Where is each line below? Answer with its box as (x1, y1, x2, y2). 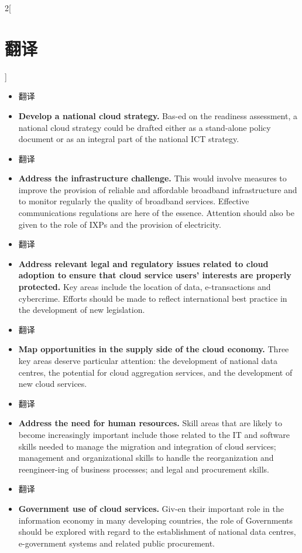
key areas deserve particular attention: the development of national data (18, 355, 277, 366)
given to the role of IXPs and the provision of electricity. (18, 218, 221, 230)
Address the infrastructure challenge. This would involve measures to (18, 172, 287, 184)
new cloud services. (18, 377, 87, 390)
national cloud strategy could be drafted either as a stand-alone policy (18, 121, 271, 133)
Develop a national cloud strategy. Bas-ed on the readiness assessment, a (18, 109, 298, 122)
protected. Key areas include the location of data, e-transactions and (18, 281, 271, 293)
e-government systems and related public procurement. (18, 537, 215, 549)
